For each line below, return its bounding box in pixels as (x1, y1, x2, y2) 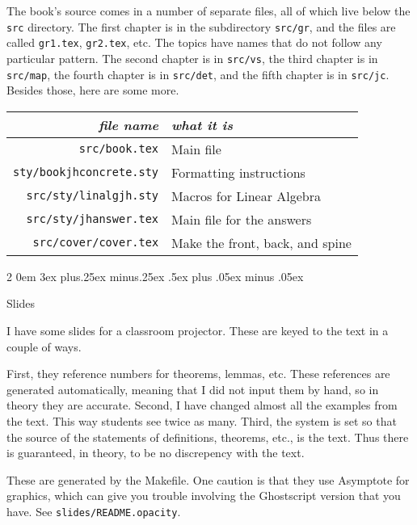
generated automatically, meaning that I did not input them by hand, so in (6, 380, 379, 397)
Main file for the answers (171, 209, 312, 229)
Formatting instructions (171, 162, 305, 182)
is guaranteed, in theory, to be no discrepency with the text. (6, 444, 305, 461)
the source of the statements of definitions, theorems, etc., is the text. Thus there (6, 428, 409, 445)
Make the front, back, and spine (171, 233, 352, 252)
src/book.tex (78, 142, 159, 156)
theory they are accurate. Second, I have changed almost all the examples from (6, 397, 398, 414)
